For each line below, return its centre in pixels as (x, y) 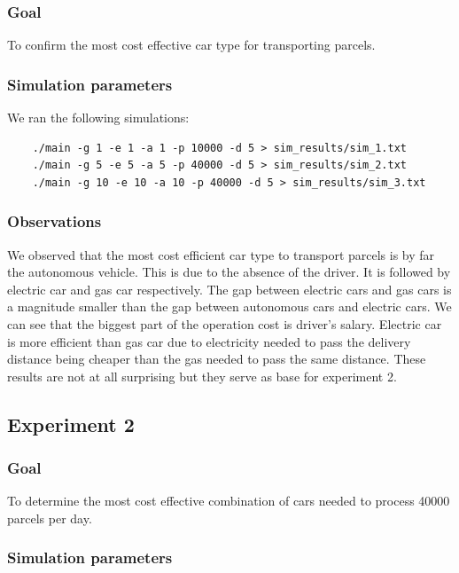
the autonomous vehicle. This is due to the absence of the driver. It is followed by (229, 272)
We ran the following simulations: (98, 118)
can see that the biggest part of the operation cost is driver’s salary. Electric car (225, 324)
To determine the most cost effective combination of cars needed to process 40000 (229, 501)
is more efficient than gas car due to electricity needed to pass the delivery (209, 341)
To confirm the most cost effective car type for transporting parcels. (191, 45)
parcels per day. (50, 518)
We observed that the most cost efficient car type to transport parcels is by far (221, 254)
